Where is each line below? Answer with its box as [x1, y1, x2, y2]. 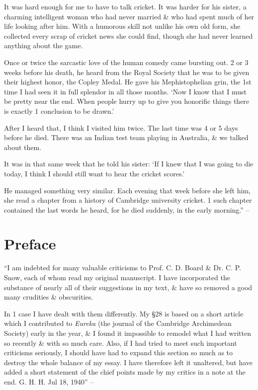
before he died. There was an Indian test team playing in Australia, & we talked [4, 132, 249, 143]
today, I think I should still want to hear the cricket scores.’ [4, 168, 185, 178]
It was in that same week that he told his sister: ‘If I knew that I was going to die [4, 158, 254, 169]
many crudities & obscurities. [4, 292, 93, 302]
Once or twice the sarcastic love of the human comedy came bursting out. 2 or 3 [4, 57, 249, 67]
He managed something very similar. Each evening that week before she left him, [4, 185, 251, 195]
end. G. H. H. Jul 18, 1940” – [4, 376, 94, 387]
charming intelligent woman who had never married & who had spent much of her [4, 11, 255, 21]
